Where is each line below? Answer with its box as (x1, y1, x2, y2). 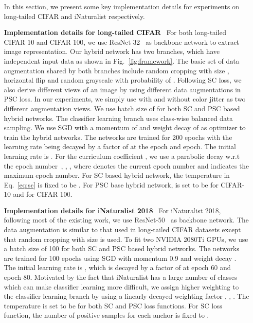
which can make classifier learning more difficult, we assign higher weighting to (4, 281, 239, 291)
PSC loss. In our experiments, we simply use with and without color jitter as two (4, 94, 246, 104)
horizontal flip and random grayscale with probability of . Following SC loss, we (4, 75, 242, 85)
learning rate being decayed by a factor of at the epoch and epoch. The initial (4, 141, 236, 152)
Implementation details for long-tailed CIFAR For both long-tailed (4, 27, 227, 37)
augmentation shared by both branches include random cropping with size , (4, 65, 229, 75)
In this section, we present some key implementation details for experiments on (4, 1, 239, 11)
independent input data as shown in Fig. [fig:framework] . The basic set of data (4, 55, 239, 66)
